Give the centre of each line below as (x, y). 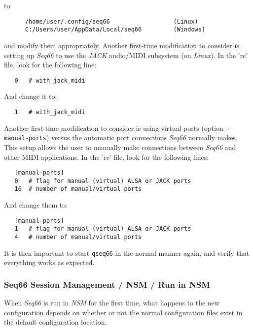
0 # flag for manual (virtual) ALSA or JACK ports (103, 181)
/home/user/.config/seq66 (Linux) (111, 21)
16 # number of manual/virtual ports (78, 189)
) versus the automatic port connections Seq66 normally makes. (142, 137)
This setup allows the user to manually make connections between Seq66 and (120, 147)
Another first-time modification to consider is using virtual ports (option (114, 128)
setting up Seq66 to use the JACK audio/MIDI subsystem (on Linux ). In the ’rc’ (126, 55)
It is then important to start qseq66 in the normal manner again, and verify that (127, 253)
